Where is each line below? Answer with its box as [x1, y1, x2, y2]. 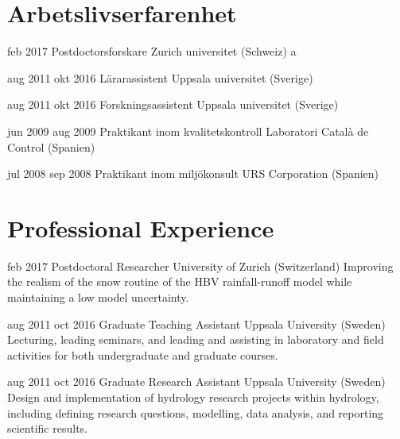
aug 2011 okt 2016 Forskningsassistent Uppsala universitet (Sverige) [7, 96, 339, 113]
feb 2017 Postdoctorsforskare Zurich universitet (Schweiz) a [7, 43, 297, 60]
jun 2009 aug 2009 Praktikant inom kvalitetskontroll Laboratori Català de [7, 122, 369, 139]
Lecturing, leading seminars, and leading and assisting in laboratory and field [7, 331, 384, 348]
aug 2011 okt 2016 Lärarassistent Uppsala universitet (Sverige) [7, 69, 313, 86]
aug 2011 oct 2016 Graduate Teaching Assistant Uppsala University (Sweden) [7, 315, 386, 332]
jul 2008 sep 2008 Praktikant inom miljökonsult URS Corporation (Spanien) [7, 165, 379, 182]
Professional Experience [7, 211, 274, 244]
